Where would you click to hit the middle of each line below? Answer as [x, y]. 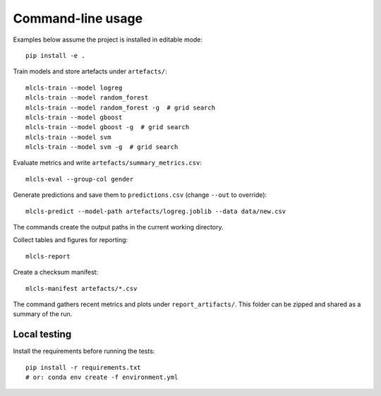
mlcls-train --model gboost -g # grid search [108, 127]
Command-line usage [78, 18]
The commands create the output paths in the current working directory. [118, 227]
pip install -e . [55, 55]
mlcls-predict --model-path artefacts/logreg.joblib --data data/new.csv [156, 211]
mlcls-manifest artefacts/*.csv [81, 288]
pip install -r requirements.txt [83, 367]
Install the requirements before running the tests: [84, 351]
